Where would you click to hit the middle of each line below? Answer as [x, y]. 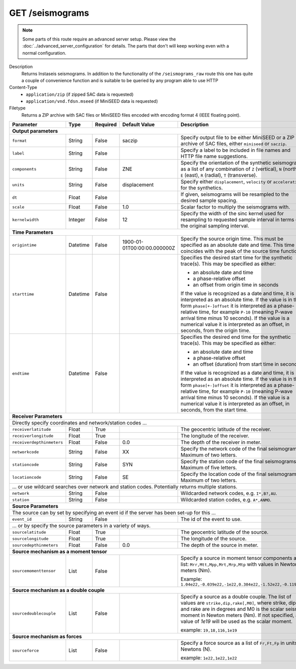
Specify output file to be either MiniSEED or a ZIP [237, 137]
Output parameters [35, 131]
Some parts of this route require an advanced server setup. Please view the [99, 39]
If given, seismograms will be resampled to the [235, 194]
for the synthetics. [202, 188]
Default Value [138, 125]
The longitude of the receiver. [215, 436]
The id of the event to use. [211, 519]
